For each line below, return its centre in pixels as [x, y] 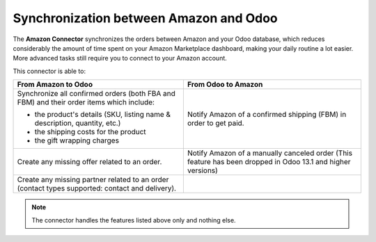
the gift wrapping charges [77, 140]
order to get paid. [216, 123]
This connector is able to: [49, 71]
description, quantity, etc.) [78, 123]
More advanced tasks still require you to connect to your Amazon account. [120, 58]
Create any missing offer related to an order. [89, 162]
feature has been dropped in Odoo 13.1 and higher [269, 162]
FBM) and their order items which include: [86, 102]
